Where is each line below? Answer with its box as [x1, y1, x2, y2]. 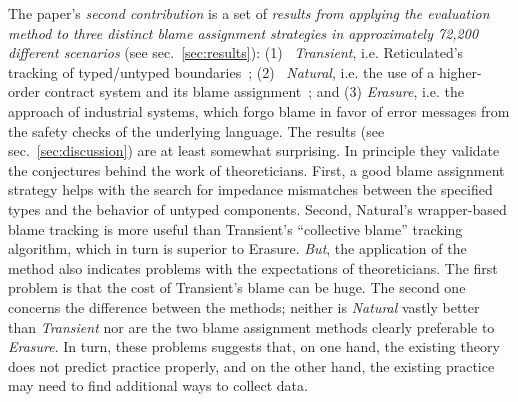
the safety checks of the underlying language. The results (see [8, 120, 385, 141]
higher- [438, 61, 482, 82]
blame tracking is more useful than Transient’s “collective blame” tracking [8, 218, 463, 239]
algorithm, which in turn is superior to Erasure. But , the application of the [8, 238, 467, 259]
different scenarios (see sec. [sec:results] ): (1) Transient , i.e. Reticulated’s [8, 42, 464, 63]
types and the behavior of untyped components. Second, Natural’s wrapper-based [8, 198, 507, 219]
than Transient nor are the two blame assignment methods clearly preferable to [8, 316, 495, 337]
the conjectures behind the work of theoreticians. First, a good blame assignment [8, 159, 505, 180]
